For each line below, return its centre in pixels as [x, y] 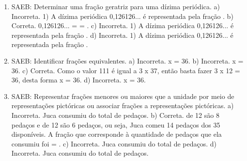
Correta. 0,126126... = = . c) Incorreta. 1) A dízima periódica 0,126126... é [123, 25]
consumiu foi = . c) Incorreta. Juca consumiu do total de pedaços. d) [114, 143]
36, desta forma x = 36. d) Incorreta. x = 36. [78, 80]
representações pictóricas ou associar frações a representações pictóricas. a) [123, 105]
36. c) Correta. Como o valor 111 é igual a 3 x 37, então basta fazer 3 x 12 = [126, 70]
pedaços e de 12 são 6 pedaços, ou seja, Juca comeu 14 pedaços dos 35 [116, 124]
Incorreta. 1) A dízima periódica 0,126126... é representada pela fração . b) [122, 16]
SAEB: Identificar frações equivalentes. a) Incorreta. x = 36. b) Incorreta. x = [127, 60]
